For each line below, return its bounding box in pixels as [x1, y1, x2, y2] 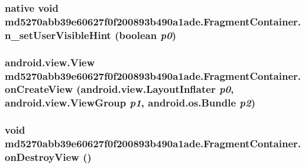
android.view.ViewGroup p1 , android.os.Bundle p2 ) [5, 95, 255, 110]
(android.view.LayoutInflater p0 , [76, 82, 234, 96]
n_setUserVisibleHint [5, 27, 111, 42]
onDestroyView [5, 150, 79, 164]
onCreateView [5, 82, 73, 96]
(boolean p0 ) [115, 27, 177, 42]
